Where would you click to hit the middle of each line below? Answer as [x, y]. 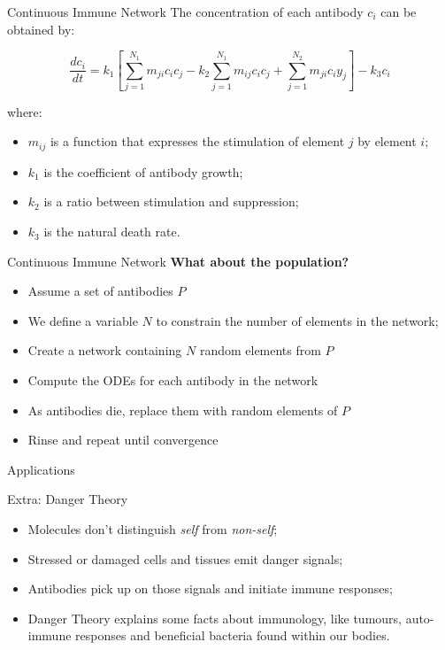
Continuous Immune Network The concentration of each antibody [185, 12]
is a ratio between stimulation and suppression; [171, 201]
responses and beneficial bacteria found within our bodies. [233, 635]
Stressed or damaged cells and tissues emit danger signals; [185, 558]
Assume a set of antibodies [100, 291]
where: [25, 111]
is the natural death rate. [112, 232]
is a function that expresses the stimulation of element [197, 141]
